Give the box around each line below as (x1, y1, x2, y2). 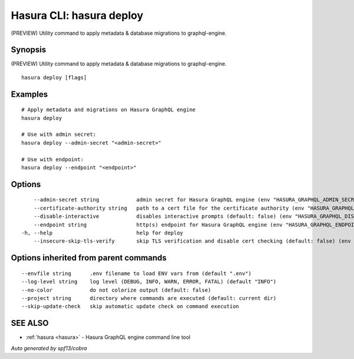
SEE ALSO (11, 318, 49, 328)
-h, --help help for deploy (21, 229, 183, 236)
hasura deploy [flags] (21, 74, 87, 81)
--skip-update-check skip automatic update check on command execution (21, 303, 240, 310)
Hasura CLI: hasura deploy (11, 9, 144, 22)
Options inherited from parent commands (11, 253, 167, 263)
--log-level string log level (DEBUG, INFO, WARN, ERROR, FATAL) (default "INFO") (21, 278, 277, 285)
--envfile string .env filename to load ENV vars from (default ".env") (21, 270, 252, 277)
